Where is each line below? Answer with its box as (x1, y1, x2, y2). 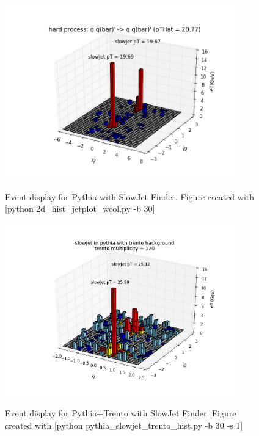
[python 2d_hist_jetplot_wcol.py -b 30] (5, 202, 155, 215)
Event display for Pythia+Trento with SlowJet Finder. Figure (5, 407, 236, 420)
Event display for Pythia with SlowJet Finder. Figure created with (5, 190, 255, 203)
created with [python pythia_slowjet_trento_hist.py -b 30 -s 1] (5, 418, 243, 431)
